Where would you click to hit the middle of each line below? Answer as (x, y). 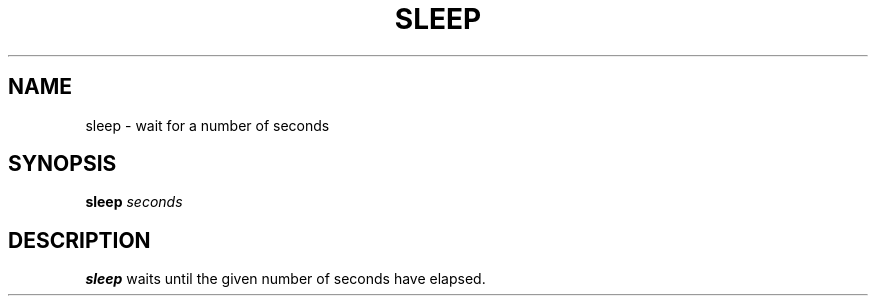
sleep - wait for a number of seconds (207, 125)
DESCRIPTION (79, 240)
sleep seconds (134, 202)
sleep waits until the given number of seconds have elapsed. (285, 279)
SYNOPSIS (62, 164)
